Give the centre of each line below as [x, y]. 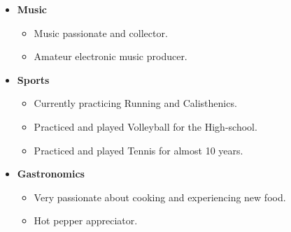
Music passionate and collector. [101, 32]
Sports [33, 79]
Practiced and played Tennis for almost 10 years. [139, 150]
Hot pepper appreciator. [86, 220]
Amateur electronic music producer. [111, 56]
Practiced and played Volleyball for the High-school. [145, 126]
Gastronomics [51, 174]
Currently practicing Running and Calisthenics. [135, 103]
